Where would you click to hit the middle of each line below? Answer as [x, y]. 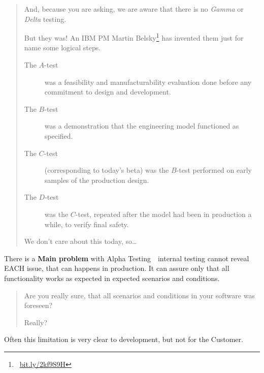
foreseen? [38, 305]
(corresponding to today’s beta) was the [107, 170]
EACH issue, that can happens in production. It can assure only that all [117, 268]
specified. [59, 136]
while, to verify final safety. [87, 224]
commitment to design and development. [108, 92]
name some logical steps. [62, 48]
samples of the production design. [97, 180]
